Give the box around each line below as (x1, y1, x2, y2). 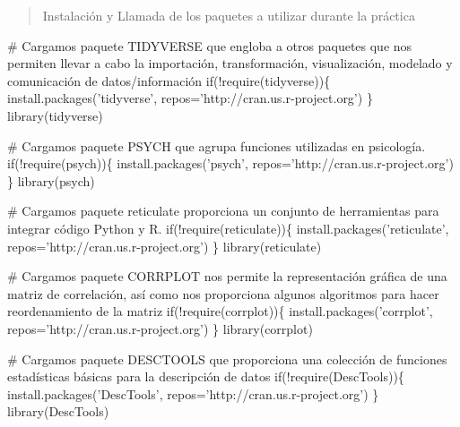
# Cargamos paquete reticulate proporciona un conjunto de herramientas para (7, 201, 439, 220)
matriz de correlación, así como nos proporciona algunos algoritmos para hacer (7, 284, 439, 303)
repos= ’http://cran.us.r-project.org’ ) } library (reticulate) (7, 236, 322, 255)
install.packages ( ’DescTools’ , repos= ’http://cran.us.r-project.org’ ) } (7, 384, 379, 403)
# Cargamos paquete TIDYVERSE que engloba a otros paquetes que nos (7, 36, 412, 55)
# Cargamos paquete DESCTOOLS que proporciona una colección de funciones (7, 349, 447, 368)
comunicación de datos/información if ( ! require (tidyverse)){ (7, 71, 331, 90)
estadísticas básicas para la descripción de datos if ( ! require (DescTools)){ (7, 367, 404, 386)
